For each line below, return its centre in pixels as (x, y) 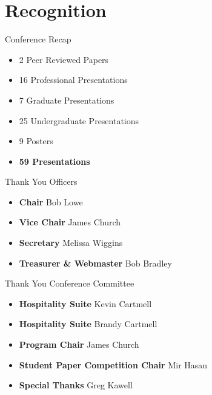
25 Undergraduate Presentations (79, 120)
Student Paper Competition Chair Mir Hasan (113, 364)
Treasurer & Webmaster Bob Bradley (95, 263)
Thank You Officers (41, 181)
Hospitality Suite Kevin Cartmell (85, 303)
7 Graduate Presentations (67, 100)
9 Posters (36, 141)
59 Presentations (55, 161)
